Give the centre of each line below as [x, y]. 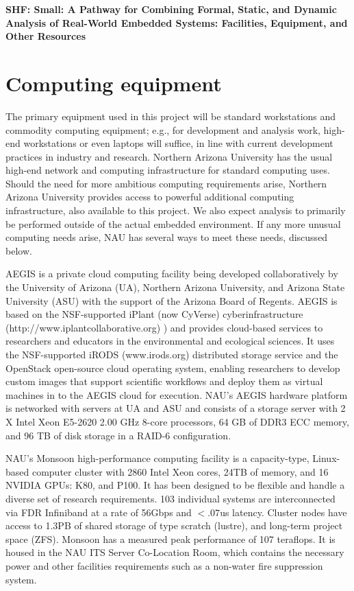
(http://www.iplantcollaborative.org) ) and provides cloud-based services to [164, 327]
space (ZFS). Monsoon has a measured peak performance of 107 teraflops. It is [170, 538]
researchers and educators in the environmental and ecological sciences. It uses [170, 341]
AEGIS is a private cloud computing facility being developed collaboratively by [172, 274]
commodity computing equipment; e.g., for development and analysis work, [163, 129]
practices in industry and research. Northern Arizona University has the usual [169, 156]
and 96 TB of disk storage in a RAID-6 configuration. [118, 435]
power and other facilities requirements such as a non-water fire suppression [164, 565]
